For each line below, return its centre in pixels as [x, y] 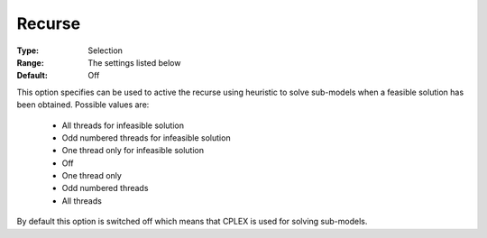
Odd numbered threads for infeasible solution [146, 137]
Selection [106, 50]
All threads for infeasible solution [123, 125]
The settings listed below [134, 62]
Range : [30, 62]
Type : [28, 50]
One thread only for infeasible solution [133, 151]
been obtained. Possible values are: [83, 105]
